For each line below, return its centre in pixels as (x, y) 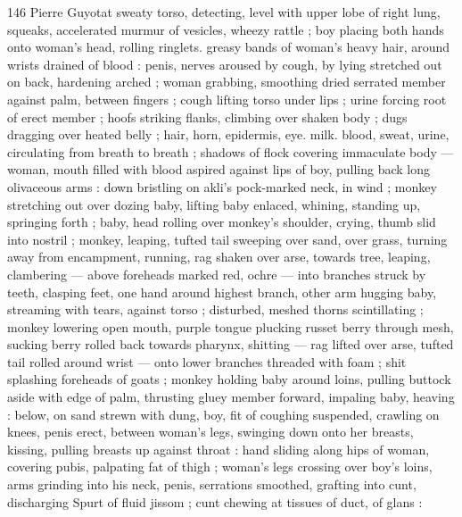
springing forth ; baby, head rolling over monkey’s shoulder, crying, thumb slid (222, 222)
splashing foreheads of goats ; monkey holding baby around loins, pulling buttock (229, 379)
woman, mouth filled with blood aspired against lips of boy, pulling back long (219, 169)
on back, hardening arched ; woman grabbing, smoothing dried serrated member (227, 82)
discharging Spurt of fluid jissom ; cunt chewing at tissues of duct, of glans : (215, 501)
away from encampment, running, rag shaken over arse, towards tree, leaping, (219, 257)
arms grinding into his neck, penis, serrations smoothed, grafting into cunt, (212, 484)
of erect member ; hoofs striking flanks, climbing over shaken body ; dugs (207, 117)
